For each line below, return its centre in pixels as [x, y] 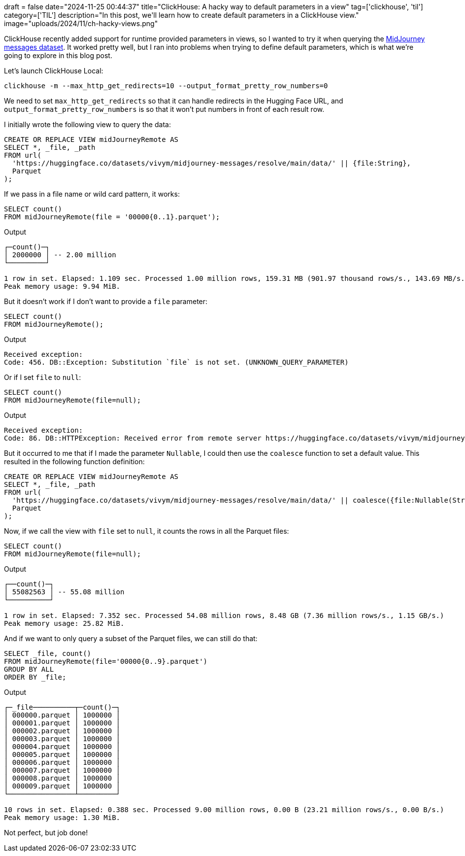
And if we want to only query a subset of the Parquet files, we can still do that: [131, 638]
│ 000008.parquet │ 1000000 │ [62, 778]
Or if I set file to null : [43, 377]
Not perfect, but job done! [46, 833]
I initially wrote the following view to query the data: [87, 124]
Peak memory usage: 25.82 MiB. [64, 623]
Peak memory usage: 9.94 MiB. [62, 286]
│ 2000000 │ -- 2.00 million [60, 255]
